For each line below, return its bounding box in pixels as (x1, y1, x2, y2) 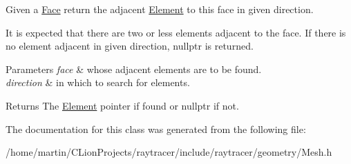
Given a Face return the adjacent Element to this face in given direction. (6, 2, 314, 16)
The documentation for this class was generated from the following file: (6, 121, 306, 136)
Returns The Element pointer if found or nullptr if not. (6, 98, 239, 112)
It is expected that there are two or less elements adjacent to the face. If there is (6, 25, 346, 39)
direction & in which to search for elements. (6, 75, 190, 90)
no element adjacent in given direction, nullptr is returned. (6, 39, 254, 53)
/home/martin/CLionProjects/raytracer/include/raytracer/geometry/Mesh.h (6, 145, 332, 159)
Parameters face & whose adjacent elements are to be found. (6, 61, 262, 76)
